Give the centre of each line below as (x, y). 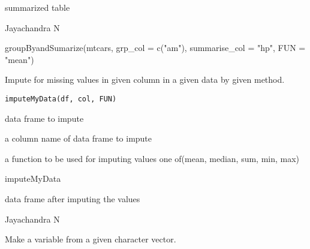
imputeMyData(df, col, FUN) (61, 99)
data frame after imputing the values (73, 199)
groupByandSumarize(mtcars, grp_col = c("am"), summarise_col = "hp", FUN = (155, 48)
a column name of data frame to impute (79, 138)
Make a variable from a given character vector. (91, 239)
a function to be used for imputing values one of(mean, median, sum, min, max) (152, 158)
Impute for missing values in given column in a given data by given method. (145, 79)
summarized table (37, 7)
